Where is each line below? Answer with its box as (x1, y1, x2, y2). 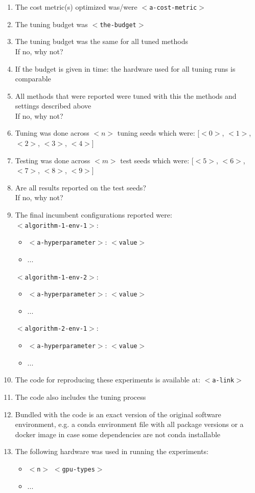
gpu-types (62, 465, 95, 473)
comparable (15, 73, 51, 84)
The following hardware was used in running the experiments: (15, 446, 208, 457)
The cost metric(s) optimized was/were (15, 2, 137, 12)
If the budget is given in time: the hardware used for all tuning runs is (15, 63, 236, 74)
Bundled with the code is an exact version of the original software (15, 409, 221, 419)
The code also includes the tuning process (15, 392, 146, 402)
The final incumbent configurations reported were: (15, 209, 172, 220)
